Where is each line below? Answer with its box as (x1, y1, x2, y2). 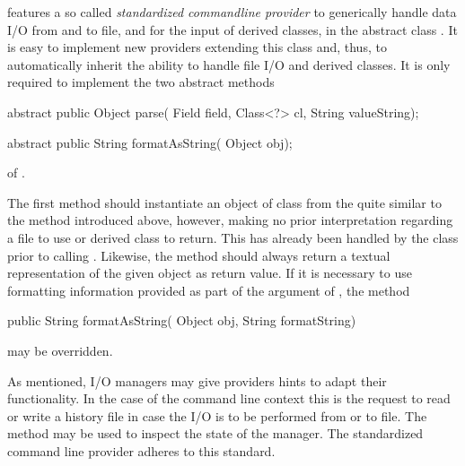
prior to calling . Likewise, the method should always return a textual (7, 246, 390, 264)
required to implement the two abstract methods (7, 73, 275, 91)
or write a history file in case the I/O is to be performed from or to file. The (7, 406, 427, 425)
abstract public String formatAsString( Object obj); (7, 133, 293, 151)
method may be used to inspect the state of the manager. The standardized (7, 424, 424, 443)
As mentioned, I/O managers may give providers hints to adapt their (7, 371, 387, 390)
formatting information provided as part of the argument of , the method (7, 280, 410, 299)
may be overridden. (7, 341, 113, 359)
